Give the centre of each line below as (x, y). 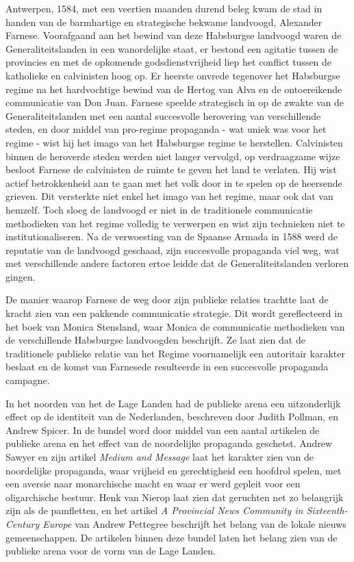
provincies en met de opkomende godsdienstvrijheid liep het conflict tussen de (169, 62)
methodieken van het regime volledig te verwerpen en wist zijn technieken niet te (175, 223)
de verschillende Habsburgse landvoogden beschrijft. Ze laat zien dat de (155, 340)
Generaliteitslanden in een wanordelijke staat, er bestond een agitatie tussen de (172, 48)
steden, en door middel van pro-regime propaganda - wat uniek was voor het (166, 129)
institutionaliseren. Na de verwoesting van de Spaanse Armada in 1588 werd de (172, 237)
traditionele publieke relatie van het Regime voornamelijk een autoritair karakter (175, 353)
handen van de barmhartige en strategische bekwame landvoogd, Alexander (164, 22)
